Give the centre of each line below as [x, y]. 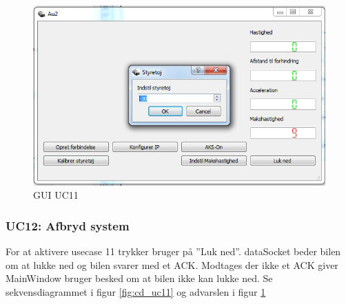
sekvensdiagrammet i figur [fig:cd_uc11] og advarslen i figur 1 [136, 291]
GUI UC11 [56, 195]
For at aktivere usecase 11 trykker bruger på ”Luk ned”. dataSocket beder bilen [173, 251]
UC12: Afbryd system [68, 225]
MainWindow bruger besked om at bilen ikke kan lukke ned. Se [139, 278]
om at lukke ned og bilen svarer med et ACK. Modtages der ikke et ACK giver [172, 264]
